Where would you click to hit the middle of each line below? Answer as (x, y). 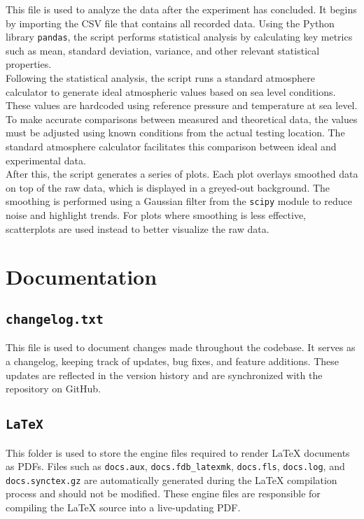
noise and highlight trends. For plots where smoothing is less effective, (156, 215)
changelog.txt (55, 319)
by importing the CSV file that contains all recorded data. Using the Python (170, 23)
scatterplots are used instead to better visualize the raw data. (138, 228)
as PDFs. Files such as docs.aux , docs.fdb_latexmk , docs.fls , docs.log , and (175, 466)
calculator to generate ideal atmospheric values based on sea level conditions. (171, 91)
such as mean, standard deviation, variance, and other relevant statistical (163, 50)
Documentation (82, 277)
